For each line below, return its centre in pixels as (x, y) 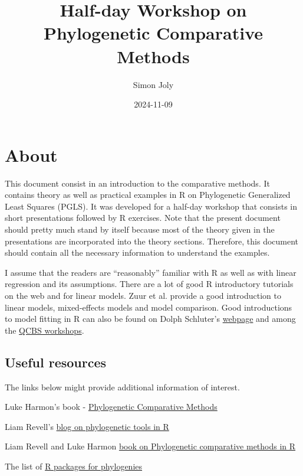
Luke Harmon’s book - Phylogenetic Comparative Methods (111, 407)
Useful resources (56, 362)
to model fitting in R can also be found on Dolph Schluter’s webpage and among (150, 319)
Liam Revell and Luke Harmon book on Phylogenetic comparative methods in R (150, 446)
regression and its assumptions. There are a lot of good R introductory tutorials (149, 284)
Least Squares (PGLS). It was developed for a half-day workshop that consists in (151, 206)
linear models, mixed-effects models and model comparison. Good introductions (149, 307)
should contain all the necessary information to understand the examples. (137, 252)
